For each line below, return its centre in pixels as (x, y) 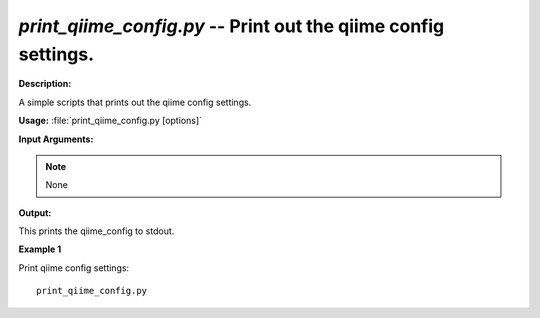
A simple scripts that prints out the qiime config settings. (135, 102)
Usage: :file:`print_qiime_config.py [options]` (110, 121)
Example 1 (40, 249)
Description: (45, 84)
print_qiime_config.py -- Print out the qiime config (231, 26)
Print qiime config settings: (74, 267)
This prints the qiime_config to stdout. (96, 231)
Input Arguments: (56, 139)
